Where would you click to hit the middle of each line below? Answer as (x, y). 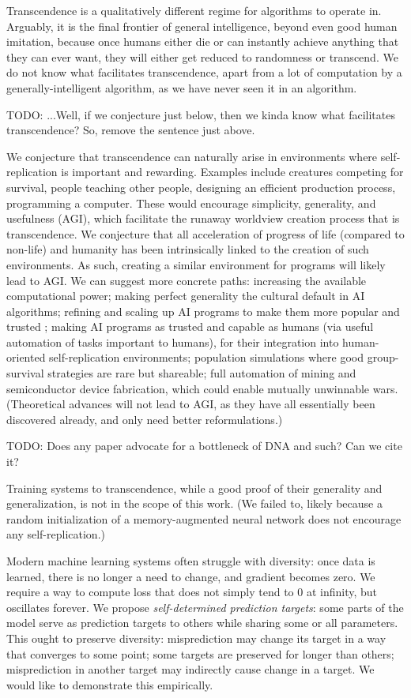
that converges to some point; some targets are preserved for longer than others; (200, 653)
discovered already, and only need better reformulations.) (145, 419)
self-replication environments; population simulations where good (207, 357)
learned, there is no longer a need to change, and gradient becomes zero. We (191, 576)
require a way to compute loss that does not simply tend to (150, 592)
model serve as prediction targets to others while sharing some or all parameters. (202, 623)
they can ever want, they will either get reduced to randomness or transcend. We (202, 56)
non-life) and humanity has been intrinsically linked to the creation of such (188, 249)
